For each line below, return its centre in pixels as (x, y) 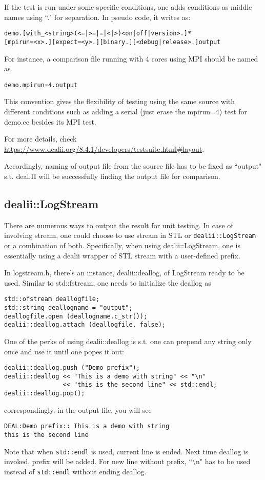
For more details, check (40, 139)
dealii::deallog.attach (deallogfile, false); (85, 325)
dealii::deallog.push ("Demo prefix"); (72, 368)
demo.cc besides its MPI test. (50, 121)
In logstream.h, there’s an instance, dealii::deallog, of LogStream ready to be (124, 273)
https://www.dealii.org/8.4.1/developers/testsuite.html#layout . (104, 148)
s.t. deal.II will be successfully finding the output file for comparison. (112, 176)
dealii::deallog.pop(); (45, 394)
